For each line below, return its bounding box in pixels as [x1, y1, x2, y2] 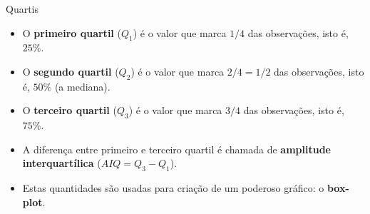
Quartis [6, 1, 39, 16]
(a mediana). [54, 78, 111, 93]
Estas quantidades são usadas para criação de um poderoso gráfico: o [22, 180, 324, 195]
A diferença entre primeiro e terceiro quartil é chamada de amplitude [22, 141, 331, 156]
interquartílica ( [22, 156, 101, 170]
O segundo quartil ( [22, 63, 119, 78]
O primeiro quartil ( [22, 25, 121, 40]
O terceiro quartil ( [22, 103, 117, 118]
